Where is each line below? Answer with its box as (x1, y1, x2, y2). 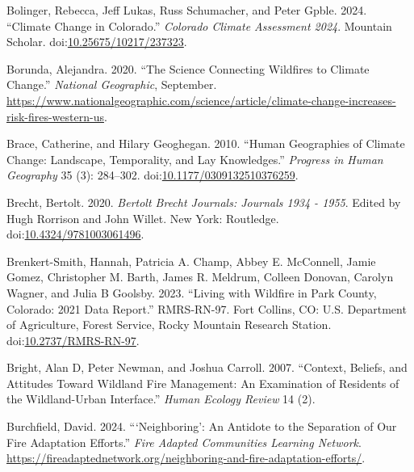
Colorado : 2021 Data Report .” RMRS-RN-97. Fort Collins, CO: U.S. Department (6, 300, 407, 317)
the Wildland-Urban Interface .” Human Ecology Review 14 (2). (6, 390, 316, 407)
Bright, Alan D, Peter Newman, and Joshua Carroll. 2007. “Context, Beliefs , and (6, 359, 408, 376)
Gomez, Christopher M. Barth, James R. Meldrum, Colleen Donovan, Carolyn (6, 268, 394, 285)
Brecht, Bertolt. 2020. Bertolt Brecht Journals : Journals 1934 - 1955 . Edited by (6, 193, 401, 210)
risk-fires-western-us (6, 107, 104, 124)
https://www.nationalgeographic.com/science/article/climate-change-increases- (6, 91, 396, 108)
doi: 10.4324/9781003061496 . (6, 225, 144, 242)
